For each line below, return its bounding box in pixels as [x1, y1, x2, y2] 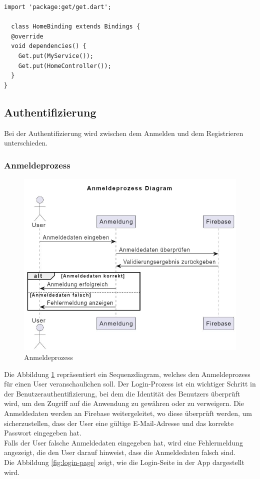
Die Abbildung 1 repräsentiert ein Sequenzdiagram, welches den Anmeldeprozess [4, 368, 250, 379]
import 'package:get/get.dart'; [4, 3, 111, 10]
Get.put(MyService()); [18, 52, 93, 59]
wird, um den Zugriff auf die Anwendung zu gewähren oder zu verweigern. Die [4, 398, 244, 408]
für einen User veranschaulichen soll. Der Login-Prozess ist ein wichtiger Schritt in [4, 378, 256, 389]
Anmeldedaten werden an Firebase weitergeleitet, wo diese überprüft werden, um [4, 407, 252, 418]
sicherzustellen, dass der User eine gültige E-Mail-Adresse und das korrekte [4, 417, 234, 428]
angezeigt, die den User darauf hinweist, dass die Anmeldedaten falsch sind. [4, 447, 235, 457]
